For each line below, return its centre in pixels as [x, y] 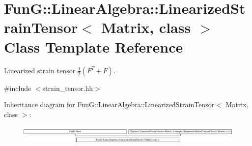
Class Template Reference [94, 46]
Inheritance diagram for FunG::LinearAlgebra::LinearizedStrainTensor [109, 104]
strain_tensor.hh [68, 88]
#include [18, 88]
